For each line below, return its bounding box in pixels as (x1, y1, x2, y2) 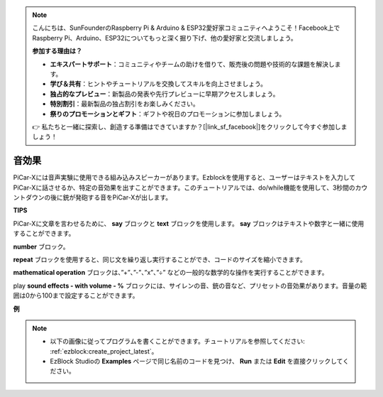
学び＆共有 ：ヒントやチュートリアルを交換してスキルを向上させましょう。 (50, 80, 267, 88)
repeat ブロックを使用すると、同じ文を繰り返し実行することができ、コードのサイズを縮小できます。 (13, 255, 306, 263)
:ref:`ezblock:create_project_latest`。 (50, 347, 158, 355)
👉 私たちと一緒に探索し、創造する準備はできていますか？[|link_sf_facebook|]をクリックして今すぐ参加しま (32, 122, 348, 131)
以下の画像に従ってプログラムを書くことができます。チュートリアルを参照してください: (50, 337, 305, 346)
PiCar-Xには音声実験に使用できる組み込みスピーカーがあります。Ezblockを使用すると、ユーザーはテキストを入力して (13, 173, 356, 182)
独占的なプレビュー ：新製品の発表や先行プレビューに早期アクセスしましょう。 (50, 89, 279, 98)
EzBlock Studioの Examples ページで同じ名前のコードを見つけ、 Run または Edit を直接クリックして (50, 357, 343, 366)
